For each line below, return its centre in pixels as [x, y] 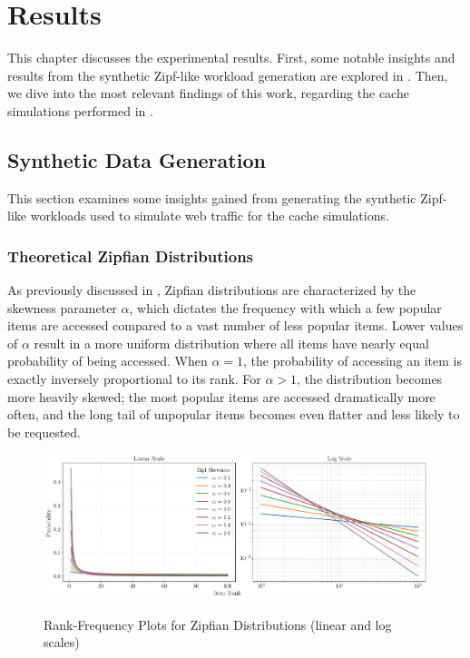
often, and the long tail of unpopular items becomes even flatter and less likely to [234, 414]
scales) [62, 642]
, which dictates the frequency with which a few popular [285, 307]
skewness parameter [62, 307]
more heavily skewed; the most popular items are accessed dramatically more [221, 396]
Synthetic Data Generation [137, 159]
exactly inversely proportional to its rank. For [134, 379]
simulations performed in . [80, 110]
